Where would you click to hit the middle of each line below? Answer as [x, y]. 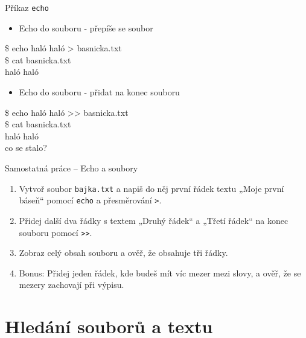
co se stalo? [26, 148]
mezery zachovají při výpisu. [72, 285]
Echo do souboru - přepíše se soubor [86, 27]
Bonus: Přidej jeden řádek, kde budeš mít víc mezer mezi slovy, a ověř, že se [160, 273]
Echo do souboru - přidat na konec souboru [99, 92]
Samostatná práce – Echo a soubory [72, 168]
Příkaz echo [27, 7]
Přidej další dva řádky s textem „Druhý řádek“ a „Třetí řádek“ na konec [154, 220]
